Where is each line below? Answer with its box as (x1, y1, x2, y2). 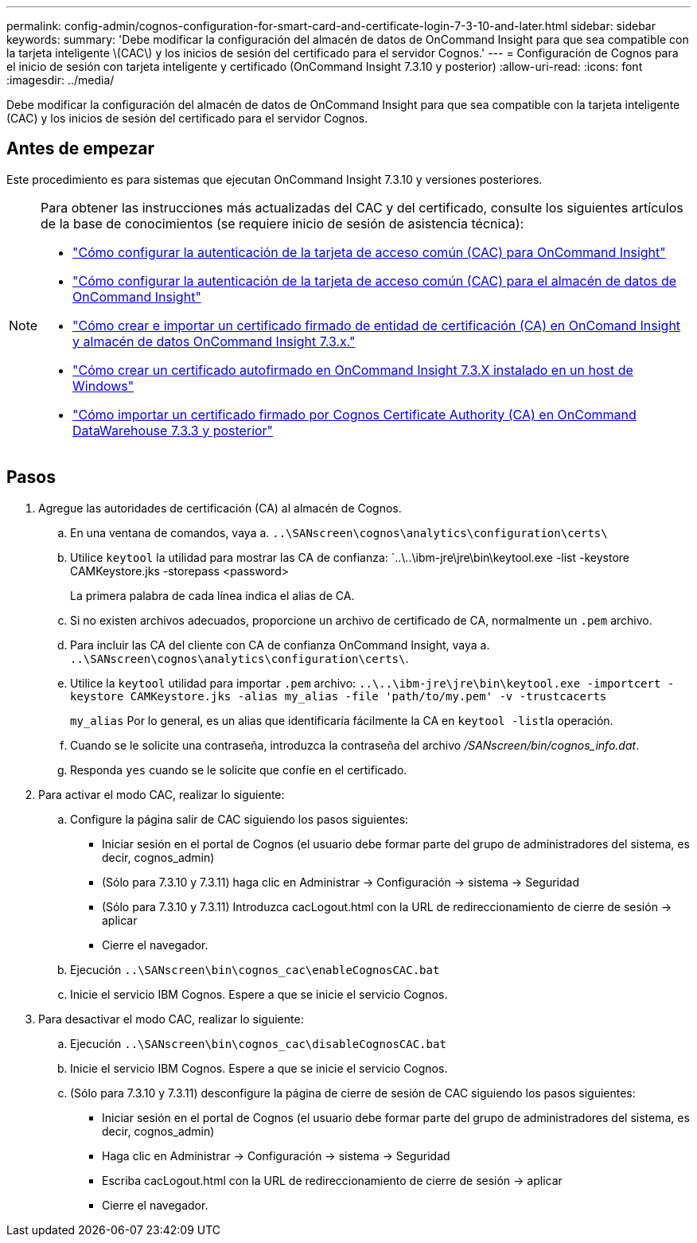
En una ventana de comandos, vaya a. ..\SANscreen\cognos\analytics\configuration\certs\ (70, 525, 608, 540)
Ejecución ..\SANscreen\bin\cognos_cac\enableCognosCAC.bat (70, 962, 440, 976)
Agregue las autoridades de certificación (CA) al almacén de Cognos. (38, 501, 402, 515)
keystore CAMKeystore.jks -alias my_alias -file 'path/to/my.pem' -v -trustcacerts (70, 689, 607, 703)
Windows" (72, 377, 134, 394)
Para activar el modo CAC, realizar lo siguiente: (38, 787, 285, 801)
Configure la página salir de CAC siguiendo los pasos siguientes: (70, 812, 409, 826)
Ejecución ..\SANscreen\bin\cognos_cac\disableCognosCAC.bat (70, 1036, 446, 1050)
